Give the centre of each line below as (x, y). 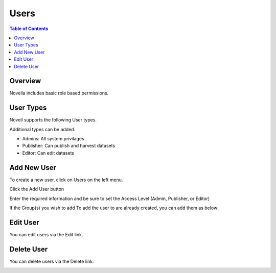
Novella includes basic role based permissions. (59, 93)
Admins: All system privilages (53, 139)
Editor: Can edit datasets (48, 153)
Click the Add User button (37, 189)
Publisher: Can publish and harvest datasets (69, 146)
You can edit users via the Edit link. (46, 234)
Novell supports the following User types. (53, 120)
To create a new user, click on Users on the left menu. (66, 180)
